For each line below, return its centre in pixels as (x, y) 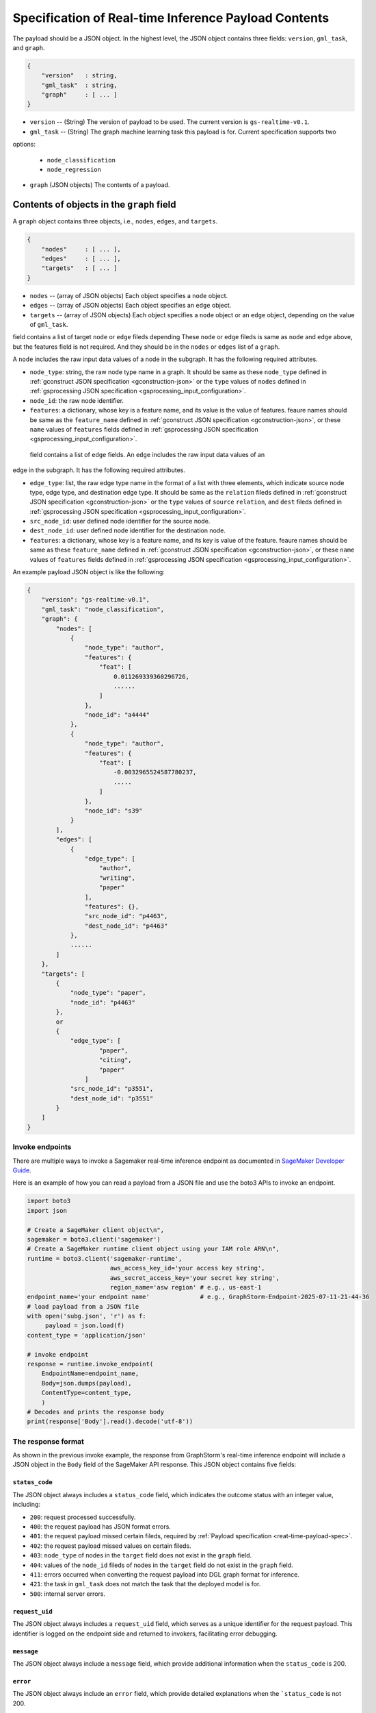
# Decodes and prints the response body (95, 1412)
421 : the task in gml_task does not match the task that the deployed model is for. (145, 1584)
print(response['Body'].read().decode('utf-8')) (110, 1421)
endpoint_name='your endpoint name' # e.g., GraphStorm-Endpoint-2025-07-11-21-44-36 (198, 1297)
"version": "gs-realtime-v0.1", (96, 600)
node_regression (74, 170)
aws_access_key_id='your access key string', (187, 1268)
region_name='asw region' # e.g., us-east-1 (186, 1287)
